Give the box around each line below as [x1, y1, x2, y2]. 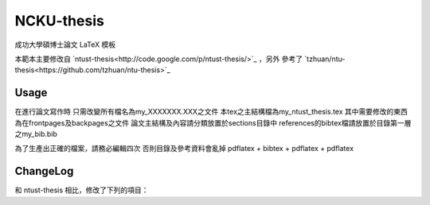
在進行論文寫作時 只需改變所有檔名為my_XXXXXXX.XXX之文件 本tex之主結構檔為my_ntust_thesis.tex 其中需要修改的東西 [14, 107, 408, 117]
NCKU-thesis [14, 12, 105, 29]
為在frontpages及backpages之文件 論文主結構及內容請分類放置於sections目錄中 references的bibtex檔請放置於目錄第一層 [14, 118, 412, 127]
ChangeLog [14, 164, 74, 178]
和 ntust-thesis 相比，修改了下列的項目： [14, 185, 149, 195]
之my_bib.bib [14, 130, 57, 139]
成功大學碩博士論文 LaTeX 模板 [14, 40, 115, 49]
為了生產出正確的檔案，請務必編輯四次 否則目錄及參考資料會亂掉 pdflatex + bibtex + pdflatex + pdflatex [14, 144, 354, 153]
